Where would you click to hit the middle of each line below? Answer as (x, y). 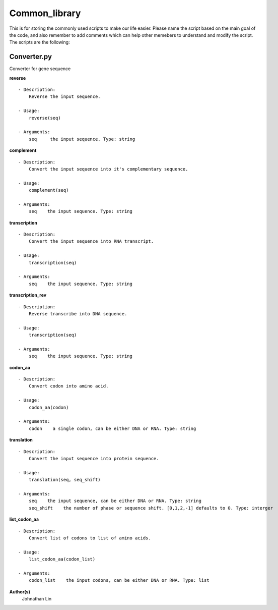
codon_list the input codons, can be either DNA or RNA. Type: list (119, 580)
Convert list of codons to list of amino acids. (90, 538)
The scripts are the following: (40, 42)
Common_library (45, 13)
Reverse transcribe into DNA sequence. (78, 314)
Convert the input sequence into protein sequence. (94, 458)
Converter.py (31, 57)
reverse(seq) (45, 118)
